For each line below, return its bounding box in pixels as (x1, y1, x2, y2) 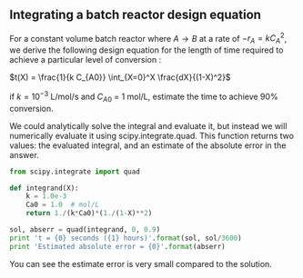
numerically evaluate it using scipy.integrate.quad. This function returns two (9, 130, 294, 141)
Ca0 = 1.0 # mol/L (25, 200, 100, 210)
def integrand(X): (9, 184, 79, 193)
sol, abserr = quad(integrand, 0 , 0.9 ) (9, 225, 161, 234)
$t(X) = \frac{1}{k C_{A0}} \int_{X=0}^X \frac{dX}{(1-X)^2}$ (9, 72, 231, 83)
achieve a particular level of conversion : (9, 55, 162, 65)
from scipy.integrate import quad (9, 167, 141, 176)
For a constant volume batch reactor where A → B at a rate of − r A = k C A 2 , (9, 31, 288, 46)
